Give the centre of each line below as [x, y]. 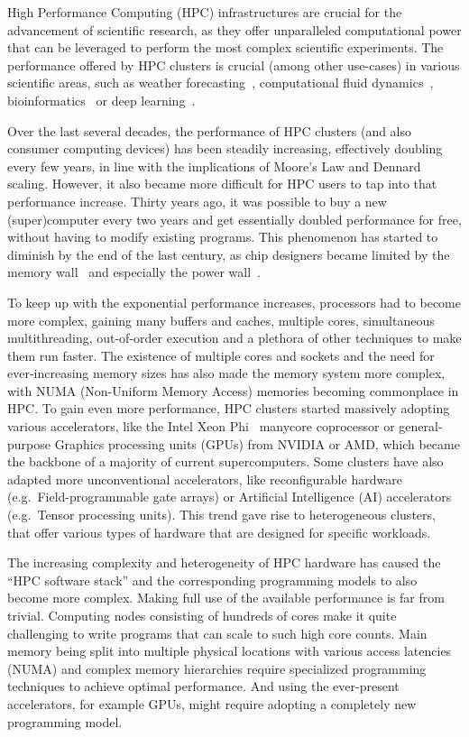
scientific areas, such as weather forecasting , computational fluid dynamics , [221, 83]
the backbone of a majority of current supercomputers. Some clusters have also [225, 461]
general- [421, 426]
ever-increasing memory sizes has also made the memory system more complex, [226, 373]
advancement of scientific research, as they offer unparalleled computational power [234, 29]
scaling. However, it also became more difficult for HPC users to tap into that [222, 184]
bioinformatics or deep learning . [101, 100]
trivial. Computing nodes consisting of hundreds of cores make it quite [202, 615]
